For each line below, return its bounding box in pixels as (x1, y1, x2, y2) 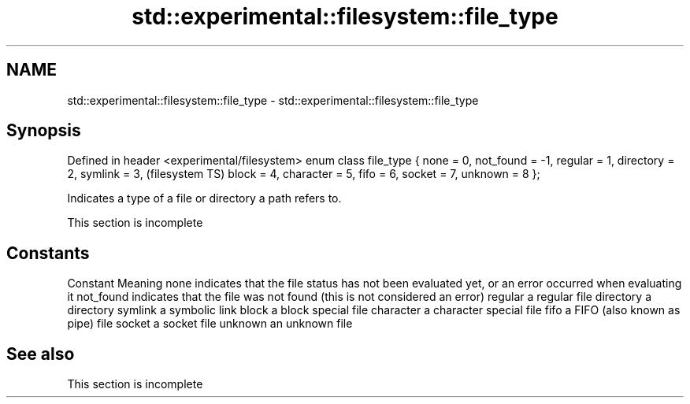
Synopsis (6, 120, 81, 141)
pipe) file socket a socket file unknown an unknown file (67, 317, 353, 331)
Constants (6, 243, 90, 263)
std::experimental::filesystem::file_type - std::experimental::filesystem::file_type (67, 93, 479, 107)
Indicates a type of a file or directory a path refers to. (67, 191, 342, 206)
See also (6, 343, 75, 364)
